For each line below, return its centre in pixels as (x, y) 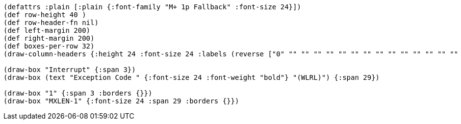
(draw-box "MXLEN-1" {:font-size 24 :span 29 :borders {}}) (121, 101)
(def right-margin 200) (49, 38)
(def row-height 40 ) (45, 15)
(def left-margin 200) (47, 30)
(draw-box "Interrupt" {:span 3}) (70, 70)
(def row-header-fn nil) (51, 23)
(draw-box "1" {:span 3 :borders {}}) (78, 93)
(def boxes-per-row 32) (49, 46)
